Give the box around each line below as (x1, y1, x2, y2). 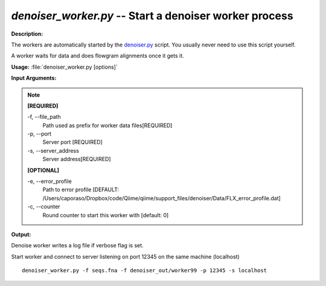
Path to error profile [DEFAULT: (42, 186, 120, 193)
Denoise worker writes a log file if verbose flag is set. (11, 242, 144, 249)
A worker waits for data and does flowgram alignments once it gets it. (11, 52, 184, 60)
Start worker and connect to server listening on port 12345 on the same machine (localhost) (11, 253, 240, 260)
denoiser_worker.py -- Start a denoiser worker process (11, 9, 293, 22)
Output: (11, 230, 31, 238)
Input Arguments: (11, 74, 57, 81)
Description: (11, 30, 43, 37)
